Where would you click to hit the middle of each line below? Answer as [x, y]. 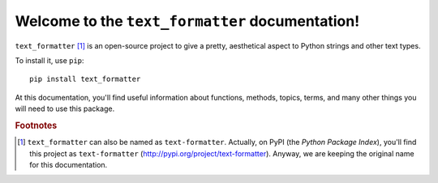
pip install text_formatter [85, 79]
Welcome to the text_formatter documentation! [187, 21]
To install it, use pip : [49, 60]
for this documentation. [69, 164]
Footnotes [36, 126]
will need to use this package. [65, 109]
